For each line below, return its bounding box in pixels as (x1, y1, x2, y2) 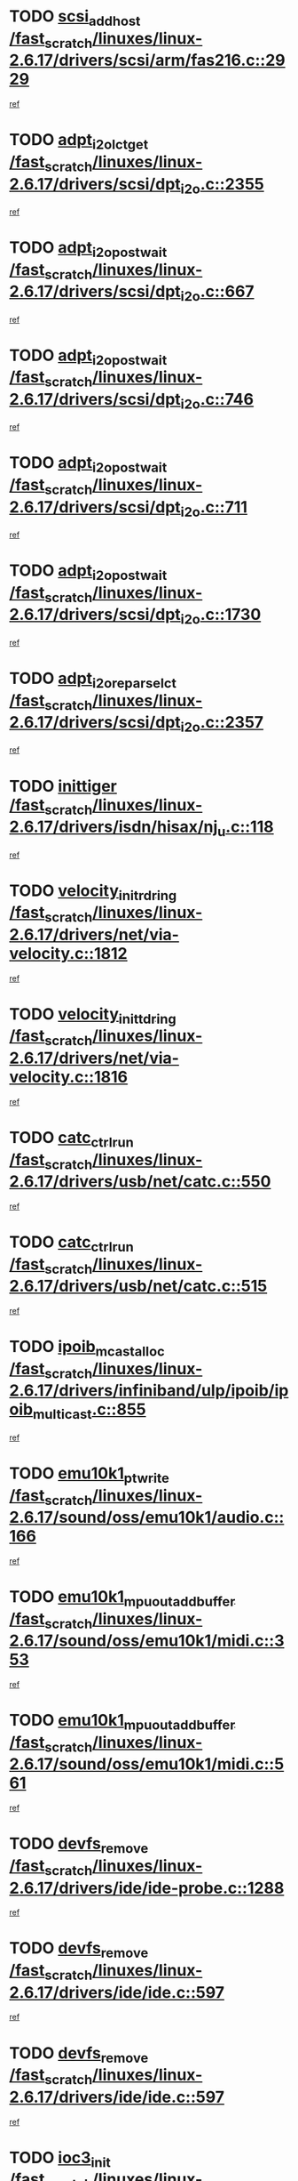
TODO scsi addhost (9, 6, 141, 29)
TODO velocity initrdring (9, 881, 177, 904)
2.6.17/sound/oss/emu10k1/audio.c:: (9, 1508, 285, 1527)
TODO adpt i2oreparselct (9, 668, 177, 691)
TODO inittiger (9, 776, 117, 796)
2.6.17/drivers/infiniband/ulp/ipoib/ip (9, 1380, 289, 1401)
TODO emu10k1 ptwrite (9, 1463, 170, 1486)
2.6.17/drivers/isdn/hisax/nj (9, 817, 218, 837)
